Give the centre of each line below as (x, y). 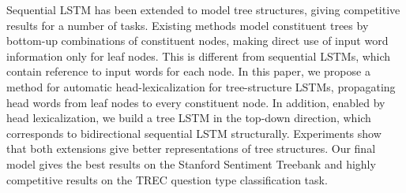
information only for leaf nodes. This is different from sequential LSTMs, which (199, 56)
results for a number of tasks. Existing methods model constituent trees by (188, 25)
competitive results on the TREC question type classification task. (167, 179)
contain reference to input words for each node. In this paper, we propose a (188, 71)
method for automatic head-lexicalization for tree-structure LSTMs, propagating (201, 86)
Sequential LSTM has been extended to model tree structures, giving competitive (203, 9)
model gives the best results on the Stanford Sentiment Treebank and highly (191, 163)
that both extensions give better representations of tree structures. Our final (191, 148)
